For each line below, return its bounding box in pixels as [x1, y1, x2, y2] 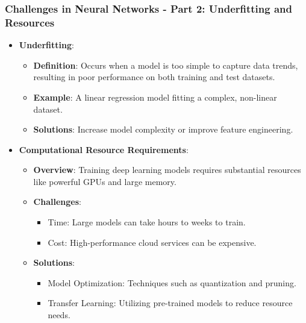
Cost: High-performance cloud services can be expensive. [48, 236, 257, 248]
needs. [48, 309, 70, 321]
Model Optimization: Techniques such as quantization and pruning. [48, 276, 296, 289]
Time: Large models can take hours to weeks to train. [48, 216, 246, 228]
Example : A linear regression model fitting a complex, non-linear [33, 90, 277, 103]
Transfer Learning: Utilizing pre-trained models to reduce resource [48, 296, 293, 309]
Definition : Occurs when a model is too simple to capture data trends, [33, 58, 298, 71]
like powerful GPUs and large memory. [33, 175, 176, 187]
